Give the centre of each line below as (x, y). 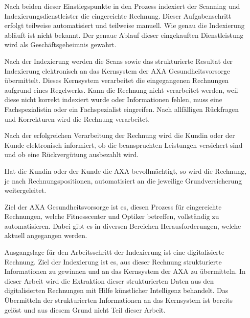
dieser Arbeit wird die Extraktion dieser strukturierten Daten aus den (109, 280)
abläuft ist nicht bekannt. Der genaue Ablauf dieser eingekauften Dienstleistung (124, 35)
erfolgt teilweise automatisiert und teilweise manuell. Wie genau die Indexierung (125, 25)
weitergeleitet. (25, 190)
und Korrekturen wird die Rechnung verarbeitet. (77, 119)
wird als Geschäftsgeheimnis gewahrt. (60, 44)
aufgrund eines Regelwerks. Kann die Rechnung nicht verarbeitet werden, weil (121, 90)
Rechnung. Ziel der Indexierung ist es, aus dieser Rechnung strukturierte (113, 261)
